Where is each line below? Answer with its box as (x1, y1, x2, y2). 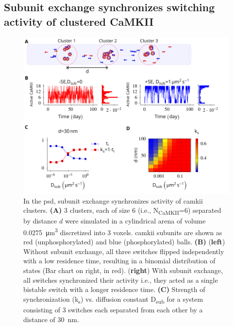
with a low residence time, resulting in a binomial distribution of (23, 256, 216, 266)
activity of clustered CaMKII (4, 14, 154, 29)
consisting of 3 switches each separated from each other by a (23, 304, 203, 314)
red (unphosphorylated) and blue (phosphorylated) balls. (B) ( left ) (23, 237, 225, 247)
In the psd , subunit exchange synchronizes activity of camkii (23, 195, 203, 206)
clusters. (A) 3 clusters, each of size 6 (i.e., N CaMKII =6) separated (23, 205, 221, 217)
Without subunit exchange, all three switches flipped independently (23, 246, 224, 256)
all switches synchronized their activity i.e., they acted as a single (23, 275, 218, 285)
